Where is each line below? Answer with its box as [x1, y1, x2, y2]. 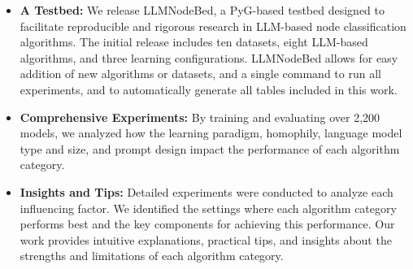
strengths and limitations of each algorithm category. [20, 247, 284, 264]
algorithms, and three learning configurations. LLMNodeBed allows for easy [20, 49, 398, 66]
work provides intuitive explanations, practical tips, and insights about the [20, 231, 392, 248]
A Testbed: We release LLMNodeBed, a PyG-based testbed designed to [20, 2, 385, 18]
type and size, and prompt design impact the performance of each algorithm [20, 140, 400, 157]
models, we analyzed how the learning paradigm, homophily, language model [20, 124, 402, 141]
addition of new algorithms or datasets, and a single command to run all [20, 65, 381, 82]
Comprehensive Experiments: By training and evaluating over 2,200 [20, 108, 380, 125]
